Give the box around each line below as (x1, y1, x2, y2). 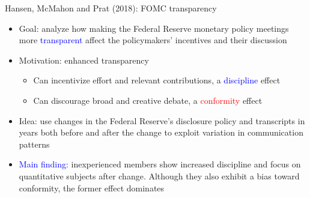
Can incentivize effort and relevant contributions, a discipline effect (33, 74, 281, 86)
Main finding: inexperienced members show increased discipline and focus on (19, 158, 301, 170)
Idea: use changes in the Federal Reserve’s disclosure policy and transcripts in (19, 114, 305, 127)
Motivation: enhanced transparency (19, 53, 149, 66)
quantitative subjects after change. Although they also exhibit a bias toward (19, 169, 300, 182)
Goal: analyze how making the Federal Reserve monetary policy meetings (19, 22, 289, 34)
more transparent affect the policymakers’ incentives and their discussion (19, 34, 287, 46)
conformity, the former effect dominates (19, 181, 165, 194)
